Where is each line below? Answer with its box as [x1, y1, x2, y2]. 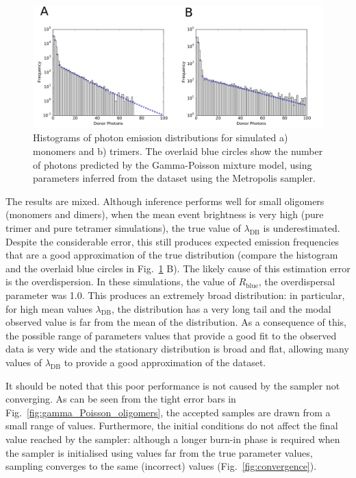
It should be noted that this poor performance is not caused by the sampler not [5, 378, 340, 392]
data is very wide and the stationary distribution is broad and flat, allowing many [5, 342, 349, 356]
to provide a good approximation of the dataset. [64, 355, 266, 369]
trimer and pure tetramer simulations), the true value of [5, 221, 241, 235]
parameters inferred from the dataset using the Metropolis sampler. [33, 171, 316, 185]
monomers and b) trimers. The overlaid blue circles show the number [33, 144, 323, 158]
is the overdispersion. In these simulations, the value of [5, 274, 236, 289]
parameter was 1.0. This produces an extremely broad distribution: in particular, [5, 288, 345, 302]
